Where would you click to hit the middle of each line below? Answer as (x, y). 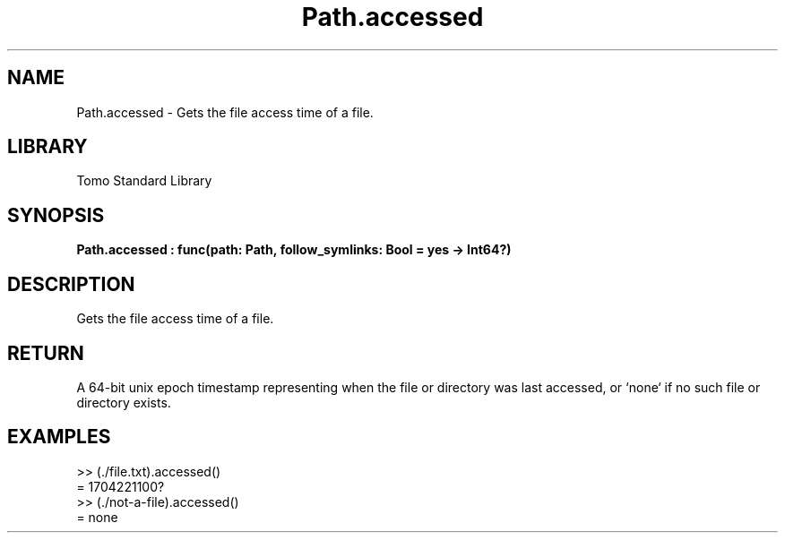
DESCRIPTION (71, 284)
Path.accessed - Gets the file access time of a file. (225, 112)
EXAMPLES (59, 437)
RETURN (46, 353)
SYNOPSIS (56, 215)
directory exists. (124, 402)
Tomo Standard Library (144, 181)
